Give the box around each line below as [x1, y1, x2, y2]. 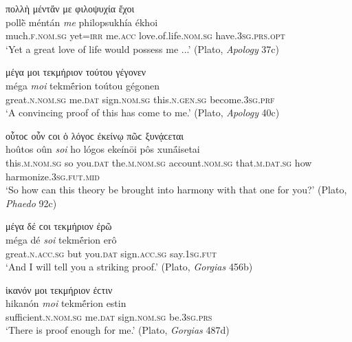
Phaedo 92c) [5, 195, 57, 210]
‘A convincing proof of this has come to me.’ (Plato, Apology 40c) [5, 105, 280, 120]
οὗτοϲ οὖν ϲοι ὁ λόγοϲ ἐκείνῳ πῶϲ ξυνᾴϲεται [5, 128, 184, 142]
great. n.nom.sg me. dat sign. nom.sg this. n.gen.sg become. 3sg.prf [5, 92, 275, 106]
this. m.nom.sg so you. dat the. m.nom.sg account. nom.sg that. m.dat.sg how [5, 155, 312, 169]
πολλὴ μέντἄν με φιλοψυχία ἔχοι [5, 1, 135, 15]
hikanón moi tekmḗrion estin [5, 296, 126, 310]
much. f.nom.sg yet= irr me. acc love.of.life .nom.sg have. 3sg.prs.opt [5, 28, 285, 43]
